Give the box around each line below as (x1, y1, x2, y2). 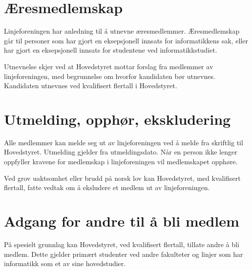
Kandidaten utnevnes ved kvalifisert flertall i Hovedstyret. (4, 80, 177, 91)
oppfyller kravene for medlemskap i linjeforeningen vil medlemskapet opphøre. (4, 156, 238, 166)
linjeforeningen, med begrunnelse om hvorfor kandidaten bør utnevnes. (4, 71, 215, 81)
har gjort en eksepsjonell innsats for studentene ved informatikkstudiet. (4, 45, 217, 55)
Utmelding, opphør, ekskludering (4, 109, 231, 129)
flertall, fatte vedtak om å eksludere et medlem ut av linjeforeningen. (4, 182, 210, 193)
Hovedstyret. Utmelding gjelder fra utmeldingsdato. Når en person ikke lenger (4, 147, 237, 157)
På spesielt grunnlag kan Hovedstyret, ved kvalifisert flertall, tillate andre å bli (4, 239, 239, 249)
